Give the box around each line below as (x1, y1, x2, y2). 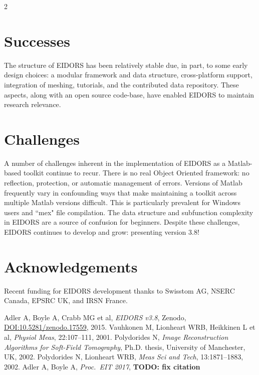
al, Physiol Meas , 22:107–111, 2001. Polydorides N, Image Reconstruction (4, 332, 228, 342)
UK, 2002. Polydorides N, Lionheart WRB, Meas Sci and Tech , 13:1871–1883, (4, 351, 243, 362)
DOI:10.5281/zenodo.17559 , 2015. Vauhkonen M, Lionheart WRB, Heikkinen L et (4, 322, 255, 332)
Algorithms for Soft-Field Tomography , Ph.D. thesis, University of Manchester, (4, 341, 245, 352)
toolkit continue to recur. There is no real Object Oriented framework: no (23, 167, 249, 178)
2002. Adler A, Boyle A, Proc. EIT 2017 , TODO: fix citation (4, 361, 200, 371)
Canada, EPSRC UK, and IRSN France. (4, 295, 128, 306)
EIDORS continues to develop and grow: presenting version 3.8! (4, 226, 199, 237)
